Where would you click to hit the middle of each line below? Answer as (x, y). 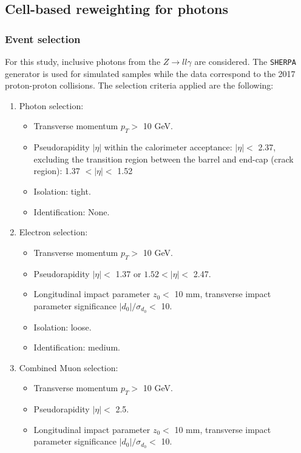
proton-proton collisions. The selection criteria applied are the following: (139, 85)
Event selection (43, 39)
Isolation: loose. (63, 327)
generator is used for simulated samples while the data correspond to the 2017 (150, 73)
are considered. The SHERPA (245, 61)
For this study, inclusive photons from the (83, 61)
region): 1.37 (57, 171)
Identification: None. (72, 211)
